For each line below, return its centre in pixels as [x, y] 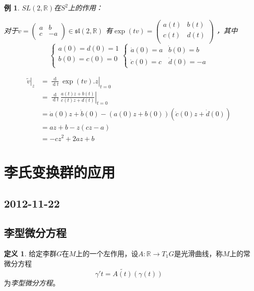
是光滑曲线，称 [198, 253]
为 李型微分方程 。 [32, 283]
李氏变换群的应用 [60, 172]
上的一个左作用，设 [107, 253]
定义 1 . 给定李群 [30, 253]
